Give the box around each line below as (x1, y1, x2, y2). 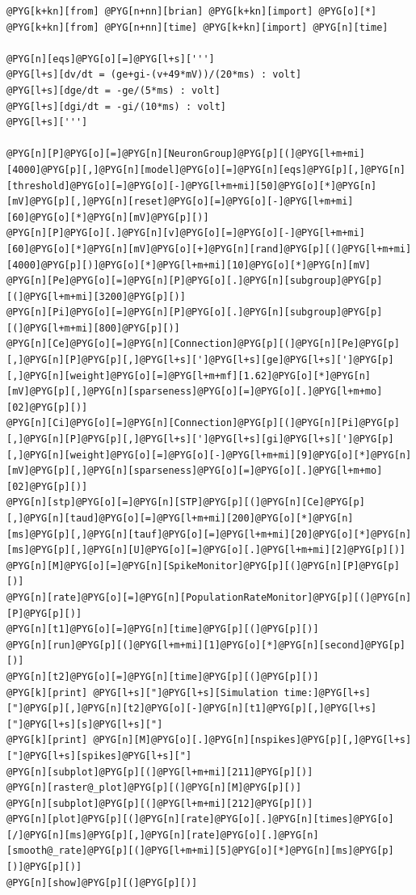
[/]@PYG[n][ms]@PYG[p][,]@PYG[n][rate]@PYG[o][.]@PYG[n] (6, 829, 319, 841)
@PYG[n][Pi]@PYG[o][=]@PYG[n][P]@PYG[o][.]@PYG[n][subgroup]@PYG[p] (6, 306, 383, 319)
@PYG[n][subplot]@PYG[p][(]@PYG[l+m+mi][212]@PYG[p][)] (6, 797, 313, 809)
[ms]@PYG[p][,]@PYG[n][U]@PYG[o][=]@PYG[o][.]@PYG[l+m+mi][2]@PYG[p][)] (6, 544, 405, 556)
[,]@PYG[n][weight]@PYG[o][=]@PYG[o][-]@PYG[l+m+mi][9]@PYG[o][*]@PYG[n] (6, 449, 412, 461)
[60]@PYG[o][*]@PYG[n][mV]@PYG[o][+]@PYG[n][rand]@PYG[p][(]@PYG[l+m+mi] (6, 243, 412, 255)
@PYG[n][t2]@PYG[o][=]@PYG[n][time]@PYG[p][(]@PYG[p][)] (6, 670, 319, 682)
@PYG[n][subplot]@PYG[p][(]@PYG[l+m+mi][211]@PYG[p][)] (6, 766, 313, 778)
